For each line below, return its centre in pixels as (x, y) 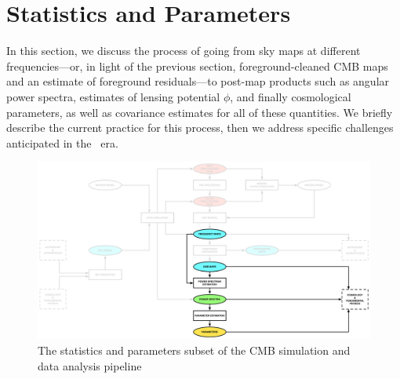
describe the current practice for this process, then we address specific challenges (200, 128)
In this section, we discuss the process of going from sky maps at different (184, 51)
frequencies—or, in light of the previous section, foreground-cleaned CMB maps (197, 66)
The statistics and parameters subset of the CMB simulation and (194, 350)
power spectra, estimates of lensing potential (113, 96)
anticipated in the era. (62, 142)
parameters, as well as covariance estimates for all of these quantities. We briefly (200, 112)
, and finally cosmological (291, 96)
